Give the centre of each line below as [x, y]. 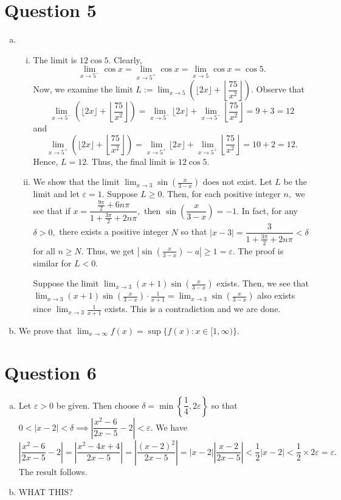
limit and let [56, 194]
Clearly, [128, 59]
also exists [276, 295]
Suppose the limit [66, 283]
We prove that [45, 330]
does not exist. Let [237, 182]
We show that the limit [76, 182]
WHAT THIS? [46, 492]
